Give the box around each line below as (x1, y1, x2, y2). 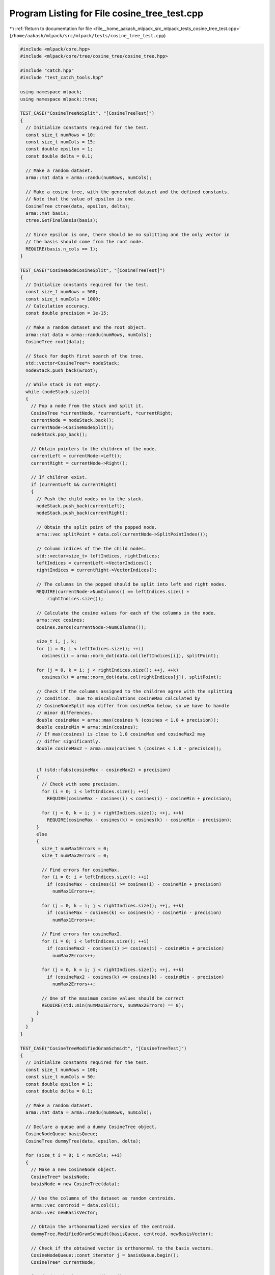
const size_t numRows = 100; (25, 1066, 99, 1073)
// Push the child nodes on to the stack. (36, 496, 144, 502)
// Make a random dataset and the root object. (25, 324, 147, 330)
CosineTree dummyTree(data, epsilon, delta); (25, 1138, 141, 1144)
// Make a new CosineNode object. (31, 1167, 117, 1172)
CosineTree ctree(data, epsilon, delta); (25, 203, 131, 209)
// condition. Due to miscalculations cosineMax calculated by (36, 696, 201, 701)
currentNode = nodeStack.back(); (31, 417, 115, 423)
